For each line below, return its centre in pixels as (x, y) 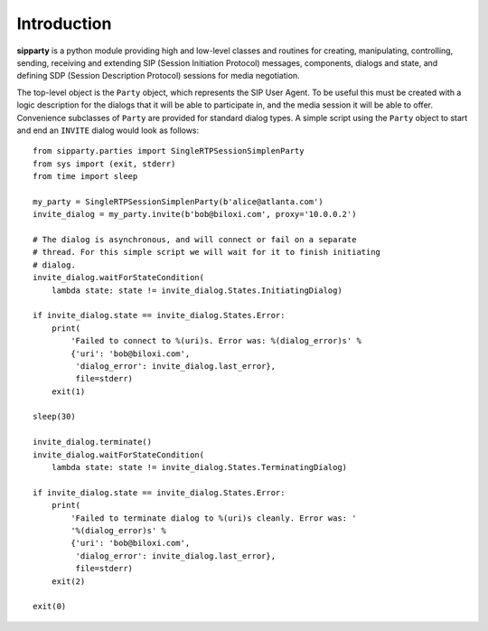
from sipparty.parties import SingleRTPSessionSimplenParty (169, 151)
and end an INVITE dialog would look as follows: (108, 130)
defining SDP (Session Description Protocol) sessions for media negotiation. (158, 76)
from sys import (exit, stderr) (104, 164)
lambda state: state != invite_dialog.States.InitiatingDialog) (197, 290)
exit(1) (68, 391)
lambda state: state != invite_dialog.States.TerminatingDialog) (199, 467)
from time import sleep (85, 177)
